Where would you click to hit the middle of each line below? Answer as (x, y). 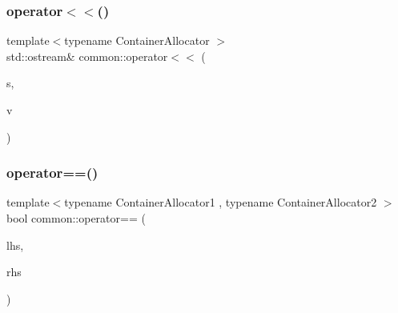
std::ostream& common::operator (87, 56)
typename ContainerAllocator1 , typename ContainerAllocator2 (221, 202)
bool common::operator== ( (76, 218)
